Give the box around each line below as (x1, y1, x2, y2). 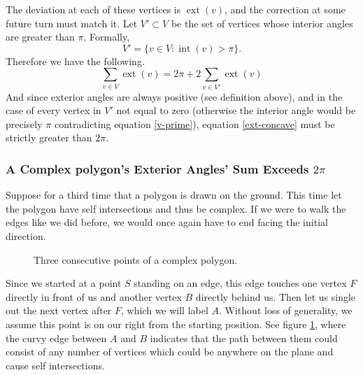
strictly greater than (6, 130, 92, 145)
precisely (6, 116, 43, 131)
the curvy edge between (6, 330, 107, 345)
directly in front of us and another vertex (6, 289, 182, 304)
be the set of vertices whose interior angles (171, 15, 353, 30)
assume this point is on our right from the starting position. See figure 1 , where (6, 317, 346, 332)
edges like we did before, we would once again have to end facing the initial (6, 215, 328, 229)
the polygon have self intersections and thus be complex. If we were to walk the (6, 201, 346, 215)
